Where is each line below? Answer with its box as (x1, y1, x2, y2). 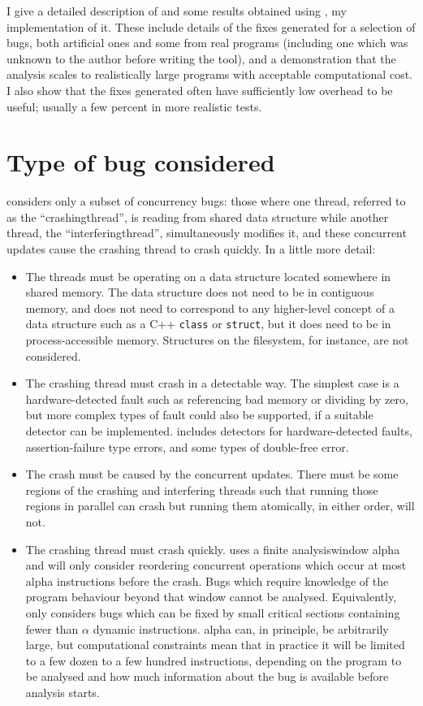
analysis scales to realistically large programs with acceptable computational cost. (6, 66, 412, 83)
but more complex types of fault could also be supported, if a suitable (25, 406, 373, 423)
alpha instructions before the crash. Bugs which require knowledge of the (25, 572, 389, 589)
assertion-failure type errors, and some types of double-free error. (25, 438, 349, 455)
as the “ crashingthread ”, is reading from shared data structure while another (6, 208, 389, 225)
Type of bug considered (6, 145, 275, 179)
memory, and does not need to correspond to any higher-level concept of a (25, 299, 395, 316)
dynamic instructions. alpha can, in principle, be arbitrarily (93, 620, 389, 637)
